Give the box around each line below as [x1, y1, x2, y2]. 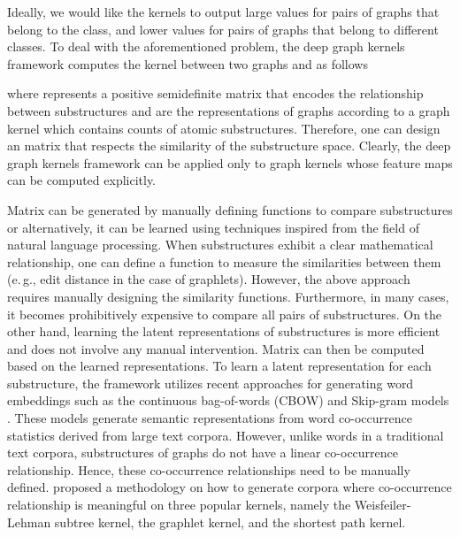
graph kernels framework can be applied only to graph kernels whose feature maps [7, 153, 453, 172]
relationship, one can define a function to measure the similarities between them [7, 252, 441, 271]
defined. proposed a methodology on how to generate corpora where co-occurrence [7, 478, 452, 496]
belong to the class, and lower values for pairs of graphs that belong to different [7, 19, 439, 38]
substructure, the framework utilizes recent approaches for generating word [7, 373, 414, 392]
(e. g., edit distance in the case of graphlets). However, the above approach [7, 270, 410, 288]
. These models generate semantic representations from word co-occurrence [7, 409, 412, 427]
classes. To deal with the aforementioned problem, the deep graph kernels [7, 37, 405, 56]
